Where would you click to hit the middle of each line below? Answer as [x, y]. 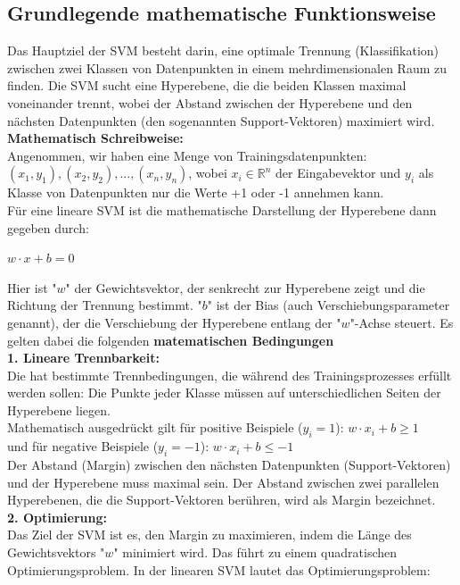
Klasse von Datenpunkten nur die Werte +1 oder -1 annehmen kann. [196, 192]
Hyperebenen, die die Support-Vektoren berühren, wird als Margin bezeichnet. [222, 500]
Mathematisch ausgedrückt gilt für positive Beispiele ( [155, 427]
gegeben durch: [48, 227]
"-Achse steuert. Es [402, 322]
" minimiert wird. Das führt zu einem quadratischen [255, 552]
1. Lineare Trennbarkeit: [83, 358]
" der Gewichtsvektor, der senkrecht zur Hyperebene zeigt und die [245, 287]
